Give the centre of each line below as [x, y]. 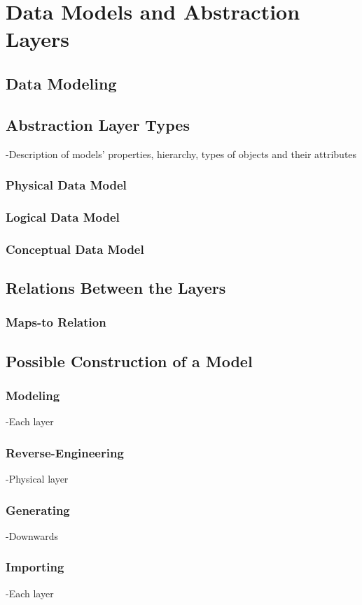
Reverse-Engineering [65, 452]
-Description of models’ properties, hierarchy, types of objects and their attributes [181, 154]
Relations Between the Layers [116, 288]
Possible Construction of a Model [129, 361]
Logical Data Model [63, 216]
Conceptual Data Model [75, 249]
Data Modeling [61, 83]
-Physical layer [37, 479]
